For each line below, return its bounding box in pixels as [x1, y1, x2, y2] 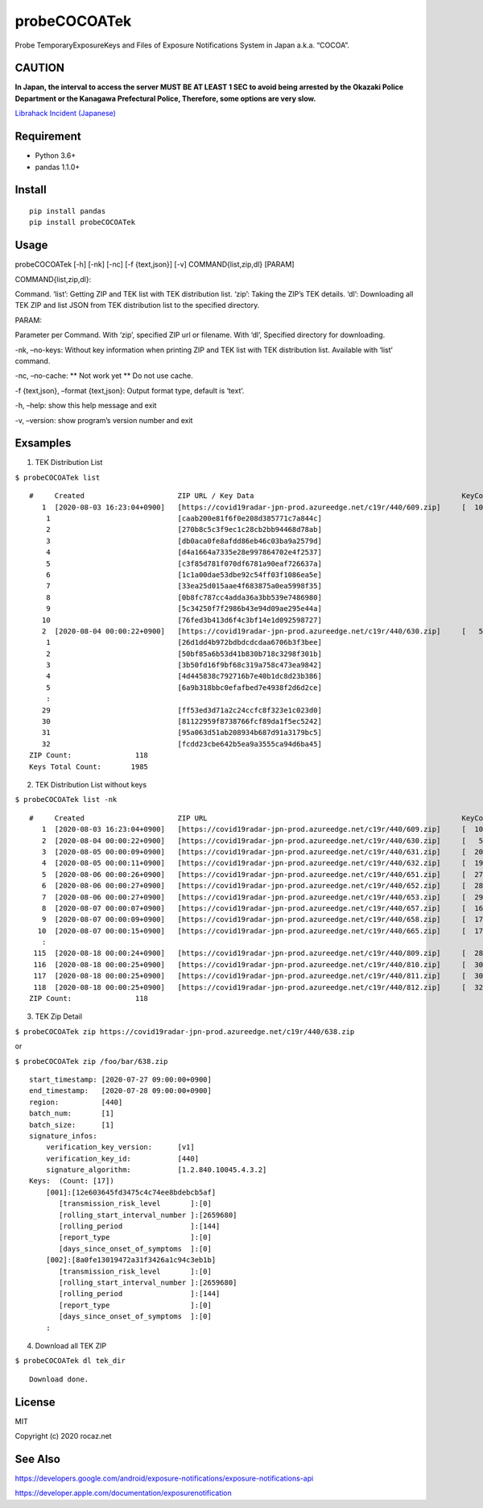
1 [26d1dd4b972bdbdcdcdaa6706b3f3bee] [45, 638, 322, 647]
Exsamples [14, 436, 72, 451]
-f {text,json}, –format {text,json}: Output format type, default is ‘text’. [14, 385, 245, 395]
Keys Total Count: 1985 [29, 762, 149, 771]
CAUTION [14, 61, 64, 75]
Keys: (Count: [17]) [29, 1177, 114, 1186]
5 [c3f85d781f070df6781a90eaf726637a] [45, 559, 322, 568]
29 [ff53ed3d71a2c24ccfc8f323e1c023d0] [41, 705, 322, 715]
